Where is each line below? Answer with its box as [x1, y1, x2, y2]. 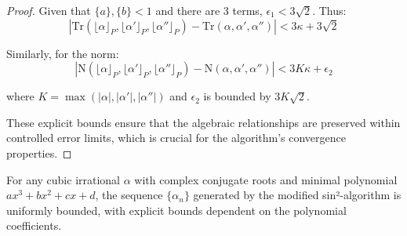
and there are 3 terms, [155, 2, 263, 18]
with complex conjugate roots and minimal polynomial [134, 171, 398, 187]
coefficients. [6, 217, 62, 234]
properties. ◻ [6, 144, 72, 161]
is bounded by [203, 88, 271, 104]
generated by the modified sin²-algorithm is [193, 187, 402, 203]
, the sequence [95, 187, 163, 203]
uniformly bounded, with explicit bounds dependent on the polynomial [6, 202, 347, 218]
